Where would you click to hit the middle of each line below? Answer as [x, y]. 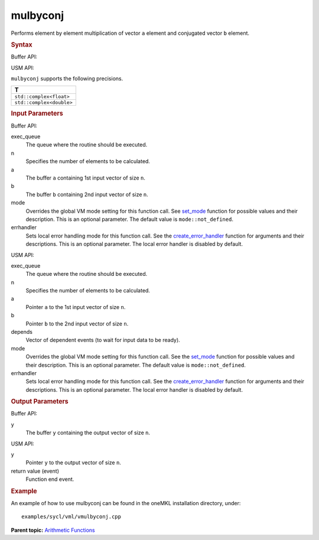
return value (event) [35, 471]
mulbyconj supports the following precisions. [67, 78]
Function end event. [50, 479]
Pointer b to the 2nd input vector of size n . [77, 323]
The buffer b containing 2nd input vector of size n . [87, 194]
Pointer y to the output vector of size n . [73, 463]
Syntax [22, 44]
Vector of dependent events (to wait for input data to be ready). [103, 340]
